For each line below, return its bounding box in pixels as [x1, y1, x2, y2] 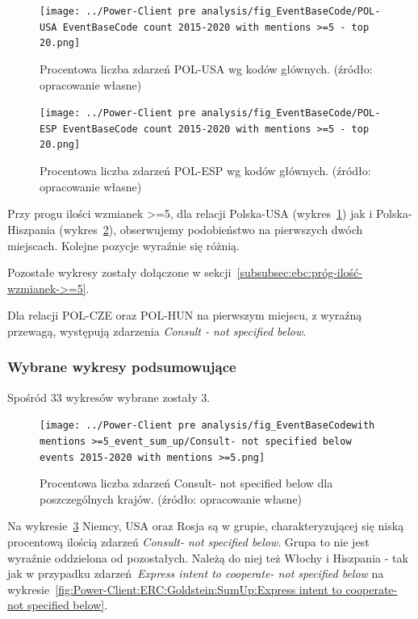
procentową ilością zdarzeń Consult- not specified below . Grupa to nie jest [7, 533, 370, 550]
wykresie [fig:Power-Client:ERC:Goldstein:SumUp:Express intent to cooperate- [7, 580, 398, 597]
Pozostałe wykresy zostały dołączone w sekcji [7, 264, 232, 281]
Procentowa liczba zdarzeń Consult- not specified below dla [40, 475, 333, 491]
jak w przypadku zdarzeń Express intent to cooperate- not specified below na [7, 565, 384, 582]
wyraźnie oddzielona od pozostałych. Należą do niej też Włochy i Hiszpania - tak [7, 549, 408, 566]
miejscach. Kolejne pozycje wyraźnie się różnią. [7, 236, 240, 253]
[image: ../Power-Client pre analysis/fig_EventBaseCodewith [40, 420, 375, 432]
